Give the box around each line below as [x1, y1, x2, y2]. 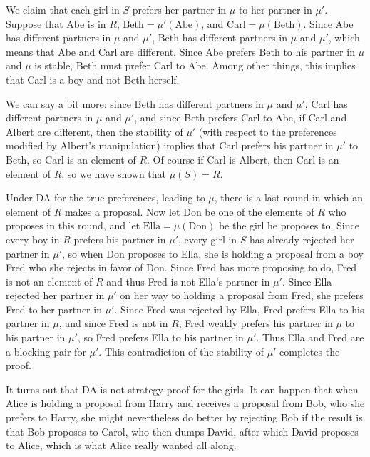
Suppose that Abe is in [6, 16, 106, 31]
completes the [279, 343, 340, 358]
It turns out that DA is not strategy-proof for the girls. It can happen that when [6, 381, 359, 396]
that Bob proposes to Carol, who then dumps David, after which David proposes [6, 423, 359, 438]
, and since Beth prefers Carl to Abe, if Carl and [134, 110, 347, 125]
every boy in [6, 231, 60, 246]
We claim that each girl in [6, 2, 120, 16]
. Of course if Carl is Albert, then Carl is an [147, 151, 339, 166]
